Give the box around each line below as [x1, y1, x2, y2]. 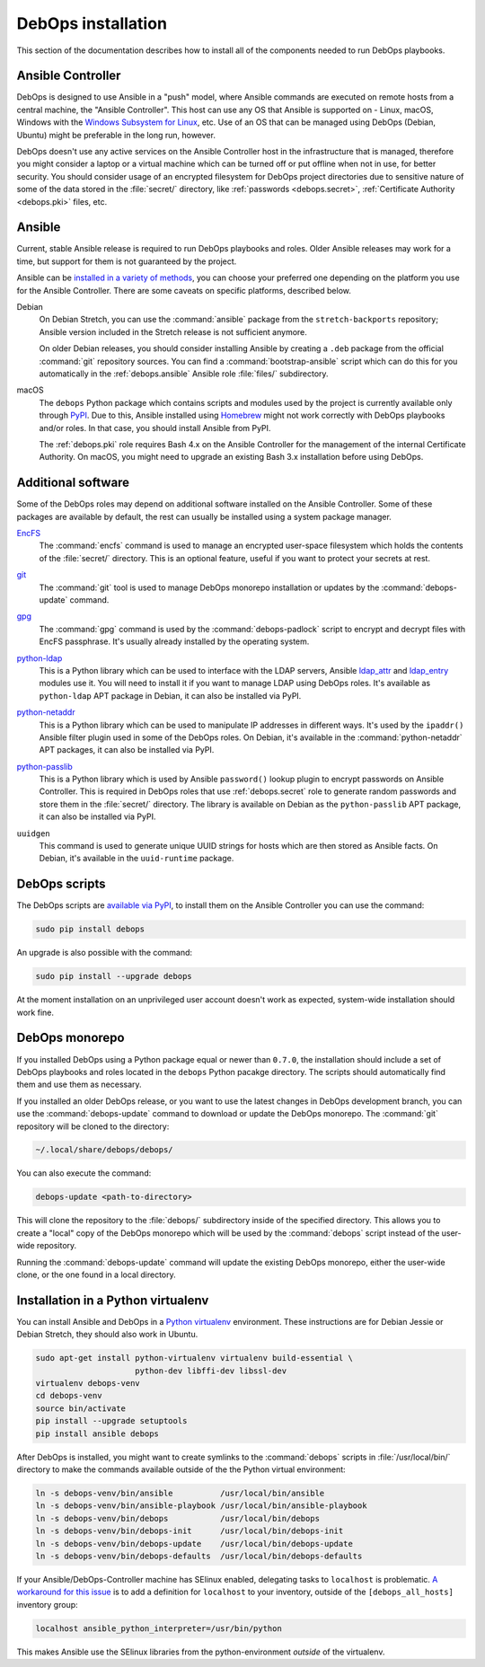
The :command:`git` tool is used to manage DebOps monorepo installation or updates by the [39, 582, 380, 593]
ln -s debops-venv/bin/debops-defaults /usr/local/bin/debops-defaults [35, 1550, 363, 1561]
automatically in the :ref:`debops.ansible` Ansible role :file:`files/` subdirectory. [39, 368, 329, 379]
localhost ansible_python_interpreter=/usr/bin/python [35, 1623, 282, 1634]
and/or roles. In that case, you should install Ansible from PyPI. [39, 422, 271, 433]
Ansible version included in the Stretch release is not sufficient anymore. [39, 326, 307, 337]
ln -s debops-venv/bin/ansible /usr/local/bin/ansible [35, 1487, 325, 1498]
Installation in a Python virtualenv [16, 1292, 209, 1308]
